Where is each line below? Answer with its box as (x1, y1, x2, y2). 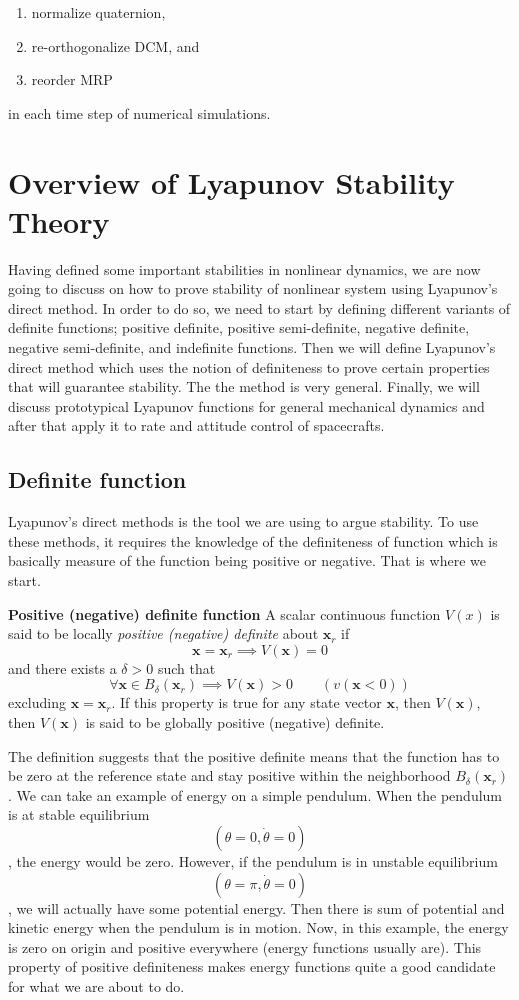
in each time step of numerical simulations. (8, 102, 271, 123)
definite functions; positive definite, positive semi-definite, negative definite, (8, 317, 470, 338)
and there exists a (8, 657, 117, 678)
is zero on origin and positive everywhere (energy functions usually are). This (8, 936, 482, 957)
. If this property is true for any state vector (111, 692, 382, 713)
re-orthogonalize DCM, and (31, 35, 200, 56)
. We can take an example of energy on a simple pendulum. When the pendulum (8, 784, 503, 805)
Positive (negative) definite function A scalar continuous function (8, 603, 441, 624)
